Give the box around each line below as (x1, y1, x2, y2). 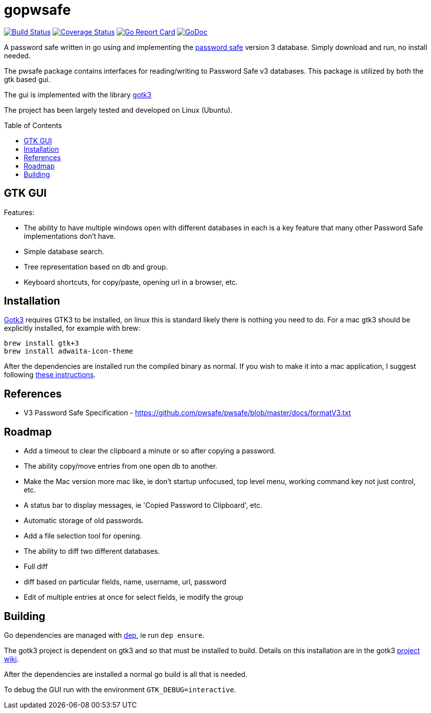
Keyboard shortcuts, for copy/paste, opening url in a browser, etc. (24, 277, 238, 286)
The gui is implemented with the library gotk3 (4, 90, 152, 99)
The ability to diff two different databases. (24, 547, 160, 556)
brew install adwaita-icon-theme (4, 347, 133, 356)
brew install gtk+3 (4, 339, 79, 348)
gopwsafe (4, 1, 71, 18)
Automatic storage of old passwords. (24, 516, 144, 525)
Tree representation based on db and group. (24, 262, 168, 271)
